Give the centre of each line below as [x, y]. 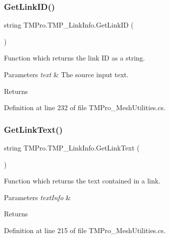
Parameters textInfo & [38, 197]
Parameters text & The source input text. [66, 74]
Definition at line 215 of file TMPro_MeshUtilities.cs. [85, 230]
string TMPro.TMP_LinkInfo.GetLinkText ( [72, 148]
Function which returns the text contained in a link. [82, 181]
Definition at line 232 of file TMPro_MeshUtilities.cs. [85, 107]
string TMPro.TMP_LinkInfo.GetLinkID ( [69, 25]
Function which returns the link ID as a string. [74, 58]
